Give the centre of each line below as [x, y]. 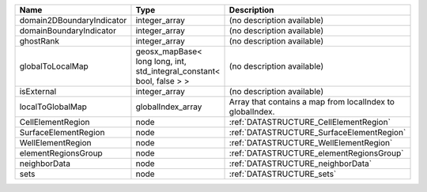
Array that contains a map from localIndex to [312, 102]
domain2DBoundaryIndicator [73, 20]
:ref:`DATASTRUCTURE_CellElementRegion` [310, 122]
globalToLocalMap [54, 66]
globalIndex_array [169, 107]
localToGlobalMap [53, 107]
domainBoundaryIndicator [68, 30]
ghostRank [39, 41]
